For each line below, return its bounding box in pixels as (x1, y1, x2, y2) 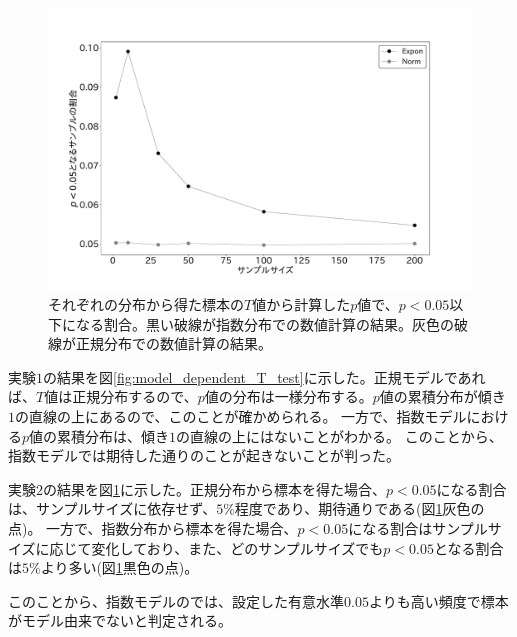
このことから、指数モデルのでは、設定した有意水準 (8, 590, 344, 611)
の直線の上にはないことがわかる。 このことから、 (176, 425, 503, 446)
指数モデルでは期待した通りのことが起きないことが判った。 (8, 445, 400, 466)
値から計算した (252, 293, 351, 314)
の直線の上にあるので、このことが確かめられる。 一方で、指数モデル (15, 405, 467, 426)
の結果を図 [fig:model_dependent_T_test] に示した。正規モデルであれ (43, 366, 486, 387)
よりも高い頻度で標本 (368, 590, 509, 611)
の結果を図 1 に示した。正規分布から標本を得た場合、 (43, 478, 386, 499)
